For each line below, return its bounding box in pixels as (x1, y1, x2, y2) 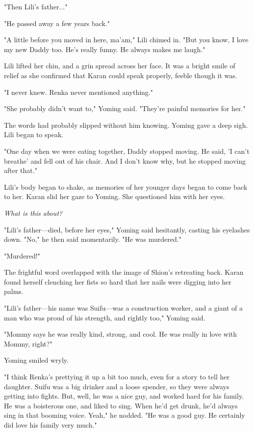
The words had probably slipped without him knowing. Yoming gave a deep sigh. (4, 119, 248, 130)
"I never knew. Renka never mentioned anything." (4, 87, 153, 97)
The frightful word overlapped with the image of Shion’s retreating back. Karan (4, 267, 244, 277)
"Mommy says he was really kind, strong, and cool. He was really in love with (4, 329, 237, 339)
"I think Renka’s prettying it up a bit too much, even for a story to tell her (4, 372, 229, 382)
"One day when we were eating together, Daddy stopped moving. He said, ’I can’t (4, 145, 250, 156)
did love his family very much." (4, 420, 97, 430)
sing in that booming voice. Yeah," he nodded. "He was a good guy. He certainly (4, 410, 245, 420)
